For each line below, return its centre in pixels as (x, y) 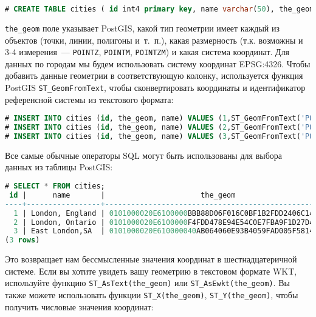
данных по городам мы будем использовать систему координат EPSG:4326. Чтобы (158, 63)
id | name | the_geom (122, 195)
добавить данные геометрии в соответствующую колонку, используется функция (154, 75)
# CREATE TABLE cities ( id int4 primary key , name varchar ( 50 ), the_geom (160, 9)
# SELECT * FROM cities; (55, 186)
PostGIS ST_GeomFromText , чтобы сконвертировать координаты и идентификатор (155, 87)
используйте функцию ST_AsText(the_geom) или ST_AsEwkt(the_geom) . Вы (147, 283)
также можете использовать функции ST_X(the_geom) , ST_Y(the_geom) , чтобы (152, 295)
